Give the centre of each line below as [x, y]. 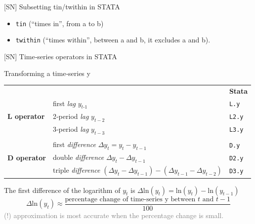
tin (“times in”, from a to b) [60, 23]
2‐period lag [71, 116]
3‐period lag [71, 129]
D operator [27, 158]
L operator [26, 116]
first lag [64, 103]
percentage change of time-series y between [130, 199]
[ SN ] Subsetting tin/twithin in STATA [62, 6]
